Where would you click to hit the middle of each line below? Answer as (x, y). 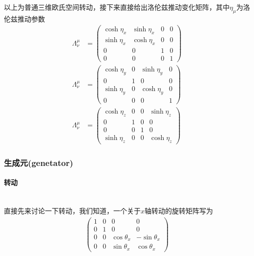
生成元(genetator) (39, 162)
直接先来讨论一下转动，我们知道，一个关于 (72, 211)
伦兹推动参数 (24, 18)
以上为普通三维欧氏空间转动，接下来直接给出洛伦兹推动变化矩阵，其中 (117, 7)
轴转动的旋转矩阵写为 (179, 211)
